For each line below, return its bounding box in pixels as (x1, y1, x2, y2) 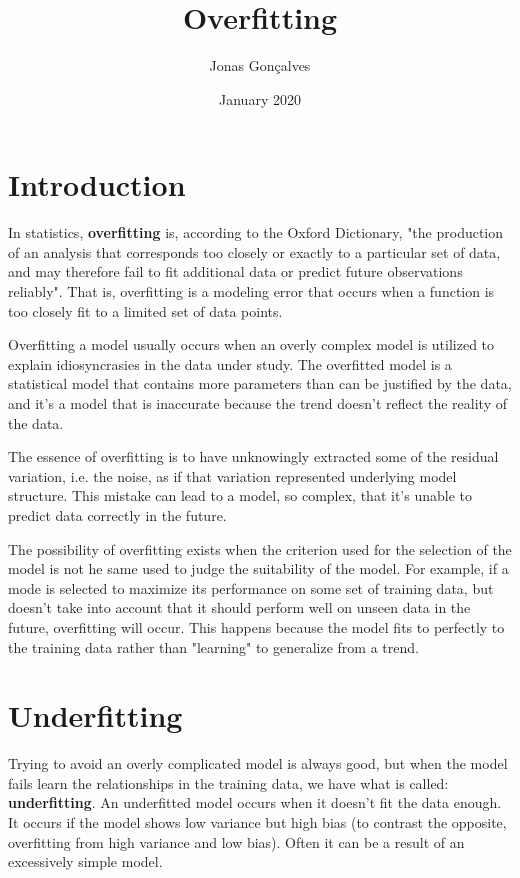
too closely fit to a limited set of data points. (8, 300, 283, 321)
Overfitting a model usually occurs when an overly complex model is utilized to (8, 334, 495, 355)
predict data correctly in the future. (8, 504, 227, 525)
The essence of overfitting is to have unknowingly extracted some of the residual (8, 446, 499, 467)
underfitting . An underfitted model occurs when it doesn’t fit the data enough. (8, 792, 502, 813)
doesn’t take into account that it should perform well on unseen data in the (8, 597, 471, 618)
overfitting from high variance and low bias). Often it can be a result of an (8, 831, 465, 852)
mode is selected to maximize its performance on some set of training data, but (8, 577, 494, 598)
